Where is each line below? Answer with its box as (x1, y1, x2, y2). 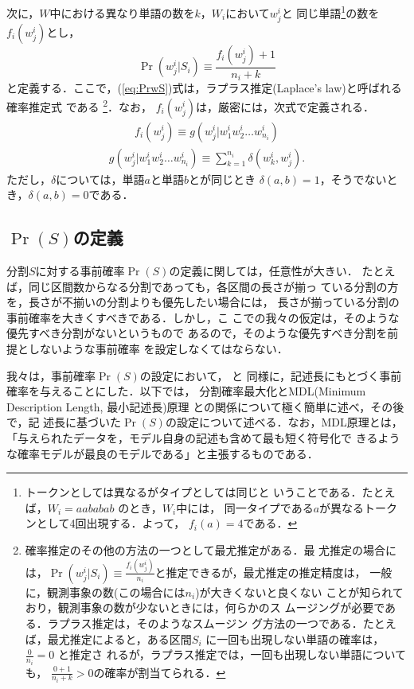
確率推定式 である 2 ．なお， (6, 95, 153, 115)
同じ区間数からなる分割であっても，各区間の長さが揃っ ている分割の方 (28, 278, 399, 294)
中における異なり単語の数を (49, 4, 195, 21)
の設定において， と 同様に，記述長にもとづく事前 (139, 367, 402, 383)
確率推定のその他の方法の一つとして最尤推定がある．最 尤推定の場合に (25, 541, 397, 558)
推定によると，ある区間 (69, 630, 192, 647)
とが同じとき (188, 170, 256, 187)
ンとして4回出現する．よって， (25, 515, 186, 531)
